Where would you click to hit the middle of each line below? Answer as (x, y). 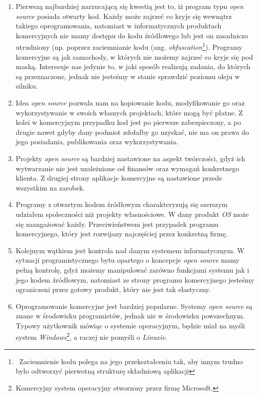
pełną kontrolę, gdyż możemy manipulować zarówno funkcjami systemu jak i (132, 269)
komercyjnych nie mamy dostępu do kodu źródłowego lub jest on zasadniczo (132, 35)
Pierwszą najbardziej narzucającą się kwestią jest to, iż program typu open (129, 6)
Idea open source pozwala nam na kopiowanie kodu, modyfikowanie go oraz (130, 102)
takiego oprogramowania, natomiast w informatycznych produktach (119, 26)
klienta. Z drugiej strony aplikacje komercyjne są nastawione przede (119, 178)
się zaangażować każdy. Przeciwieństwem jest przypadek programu (117, 224)
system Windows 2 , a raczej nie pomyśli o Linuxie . (91, 336)
